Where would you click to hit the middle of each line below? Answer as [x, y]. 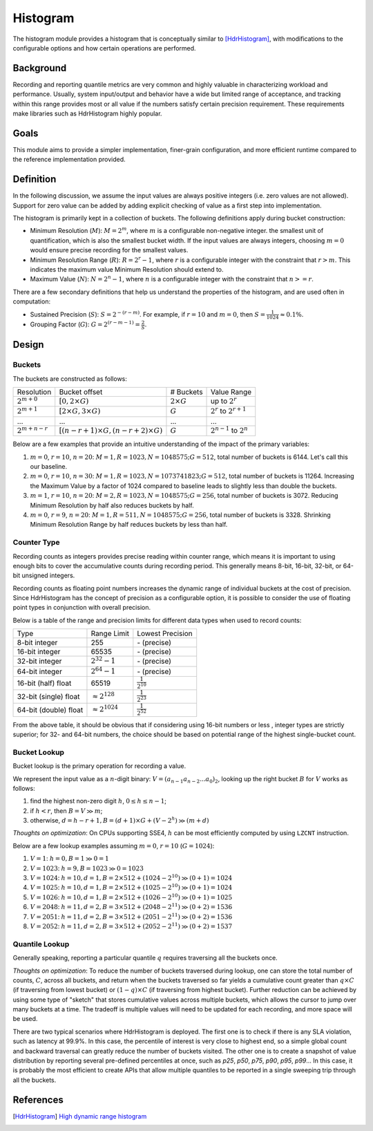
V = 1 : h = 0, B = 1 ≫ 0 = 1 [70, 859]
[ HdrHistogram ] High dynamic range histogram [80, 1116]
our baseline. [49, 467]
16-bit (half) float [44, 683]
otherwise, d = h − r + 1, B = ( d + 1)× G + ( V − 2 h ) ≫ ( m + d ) [120, 820]
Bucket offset [81, 392]
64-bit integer [39, 671]
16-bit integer [39, 652]
